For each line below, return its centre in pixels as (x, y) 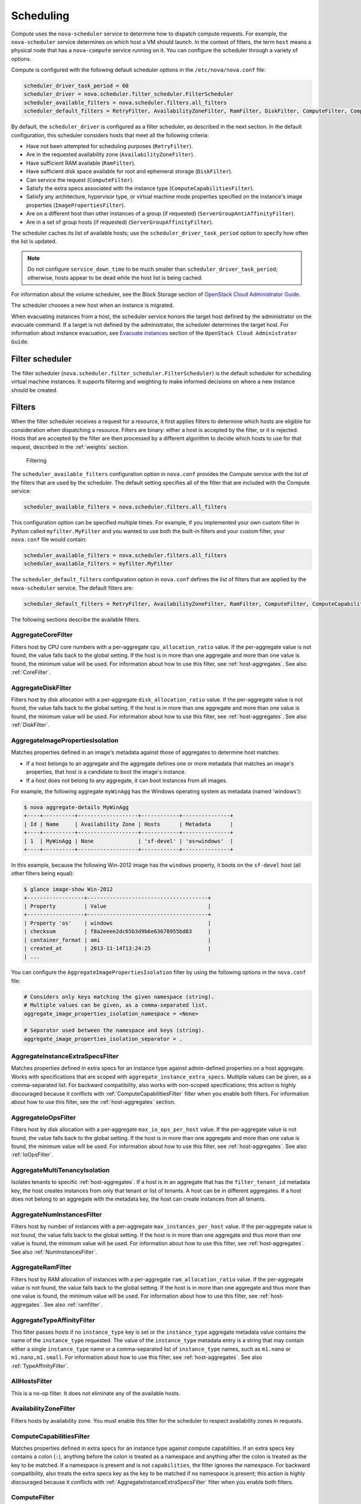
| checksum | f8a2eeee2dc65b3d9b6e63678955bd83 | (117, 932)
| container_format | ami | (117, 940)
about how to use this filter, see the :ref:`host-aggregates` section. (93, 1102)
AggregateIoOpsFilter (44, 1117)
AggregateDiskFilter (41, 688)
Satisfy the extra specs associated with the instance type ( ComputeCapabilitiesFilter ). (140, 188)
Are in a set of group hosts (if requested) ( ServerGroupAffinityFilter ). (120, 222)
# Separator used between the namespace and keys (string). (114, 1031)
